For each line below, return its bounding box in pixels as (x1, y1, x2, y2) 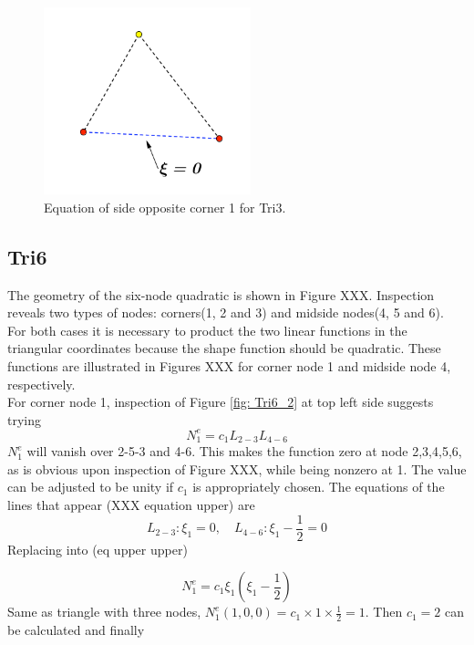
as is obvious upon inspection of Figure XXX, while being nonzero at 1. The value (7, 459, 467, 478)
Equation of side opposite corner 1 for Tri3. (44, 197, 286, 216)
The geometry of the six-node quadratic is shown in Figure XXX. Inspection (7, 285, 435, 304)
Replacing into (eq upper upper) (7, 539, 188, 558)
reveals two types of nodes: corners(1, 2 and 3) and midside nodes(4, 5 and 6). (7, 303, 444, 322)
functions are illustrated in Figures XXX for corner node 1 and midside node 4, (7, 356, 451, 375)
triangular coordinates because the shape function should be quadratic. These (7, 338, 441, 358)
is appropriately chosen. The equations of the (192, 477, 445, 496)
